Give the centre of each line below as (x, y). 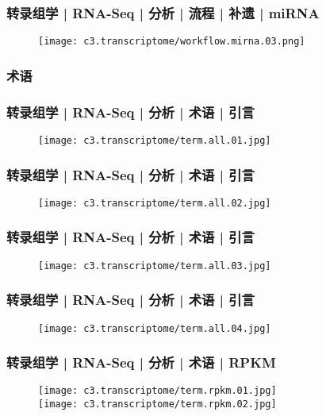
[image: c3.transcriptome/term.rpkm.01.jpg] (157, 391)
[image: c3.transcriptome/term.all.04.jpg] (155, 328)
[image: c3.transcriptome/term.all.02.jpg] (155, 203)
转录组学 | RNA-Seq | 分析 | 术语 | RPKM (141, 362)
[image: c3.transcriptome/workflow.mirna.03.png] (172, 42)
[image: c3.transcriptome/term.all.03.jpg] (155, 266)
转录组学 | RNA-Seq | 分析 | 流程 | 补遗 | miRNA (163, 12)
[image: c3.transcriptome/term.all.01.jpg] (155, 140)
